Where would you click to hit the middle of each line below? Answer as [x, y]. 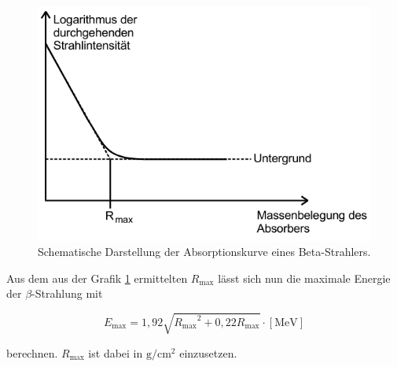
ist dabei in [116, 352]
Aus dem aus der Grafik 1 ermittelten [97, 278]
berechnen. [32, 352]
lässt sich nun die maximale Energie [304, 278]
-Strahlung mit [67, 293]
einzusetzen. [208, 352]
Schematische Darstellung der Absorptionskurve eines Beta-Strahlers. [204, 252]
